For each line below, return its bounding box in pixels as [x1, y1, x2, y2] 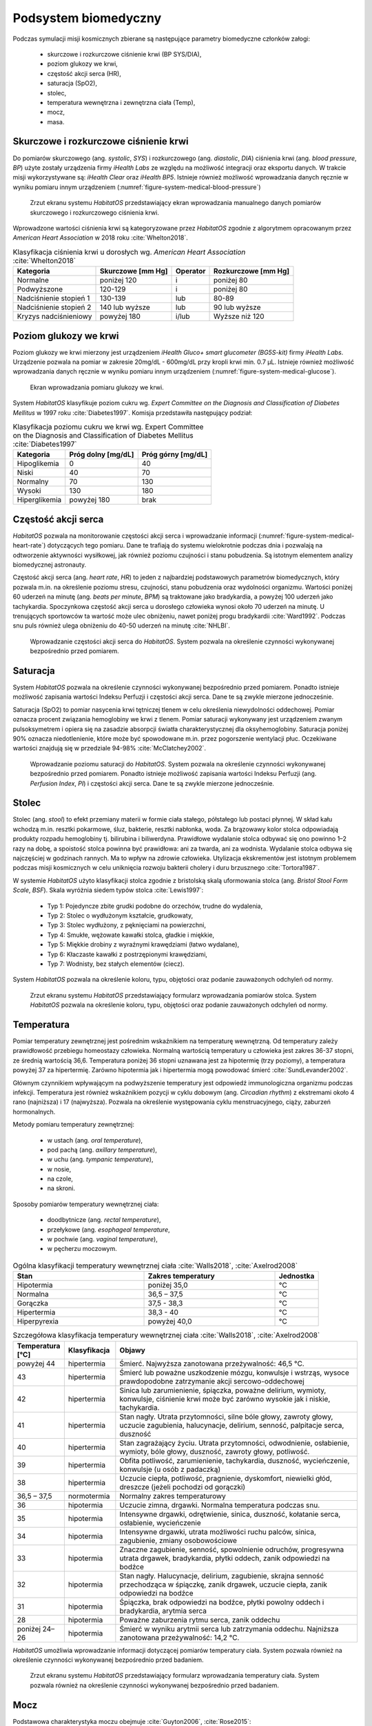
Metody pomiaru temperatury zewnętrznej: [12, 1121, 134, 1129]
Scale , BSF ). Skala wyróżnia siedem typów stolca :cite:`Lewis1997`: [12, 886, 204, 894]
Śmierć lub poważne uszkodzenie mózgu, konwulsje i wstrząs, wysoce [119, 1368, 349, 1377]
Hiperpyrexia [17, 1317, 59, 1326]
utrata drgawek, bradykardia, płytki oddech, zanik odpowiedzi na [119, 1553, 330, 1563]
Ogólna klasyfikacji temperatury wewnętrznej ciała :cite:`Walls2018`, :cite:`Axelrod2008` [12, 1261, 298, 1270]
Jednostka [278, 1271, 315, 1281]
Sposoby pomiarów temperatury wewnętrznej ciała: [12, 1200, 159, 1208]
